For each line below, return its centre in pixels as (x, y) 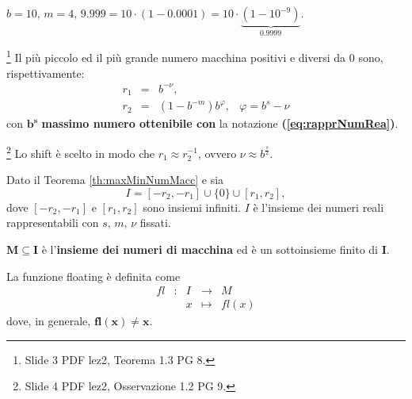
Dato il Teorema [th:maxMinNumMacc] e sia (115, 180)
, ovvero (217, 153)
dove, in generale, (49, 321)
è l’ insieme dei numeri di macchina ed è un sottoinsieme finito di (210, 249)
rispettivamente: (46, 73)
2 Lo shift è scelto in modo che (80, 152)
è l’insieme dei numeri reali (319, 207)
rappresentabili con (53, 223)
